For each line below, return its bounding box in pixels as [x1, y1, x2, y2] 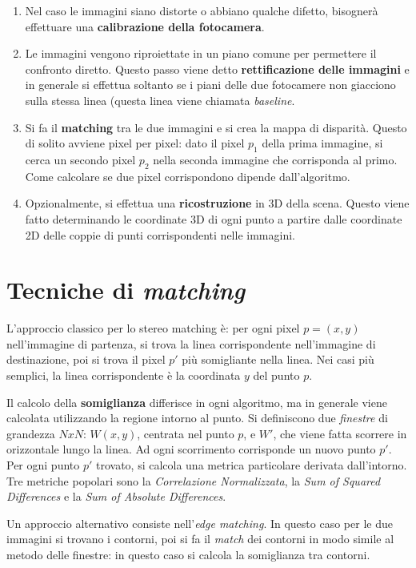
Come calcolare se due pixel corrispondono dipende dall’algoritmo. [25, 167, 350, 184]
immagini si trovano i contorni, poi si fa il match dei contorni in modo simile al [6, 530, 394, 547]
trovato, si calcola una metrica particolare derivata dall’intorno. [95, 457, 407, 473]
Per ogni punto [6, 457, 80, 473]
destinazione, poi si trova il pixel [6, 351, 166, 368]
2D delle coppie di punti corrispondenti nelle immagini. [25, 226, 295, 243]
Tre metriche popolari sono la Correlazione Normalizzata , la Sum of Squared [6, 472, 381, 489]
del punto [253, 367, 300, 384]
